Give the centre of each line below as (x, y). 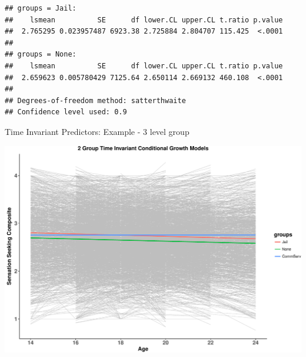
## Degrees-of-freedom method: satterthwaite (95, 100)
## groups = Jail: (41, 8)
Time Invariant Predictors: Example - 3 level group (97, 131)
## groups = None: (41, 54)
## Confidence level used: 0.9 (66, 112)
